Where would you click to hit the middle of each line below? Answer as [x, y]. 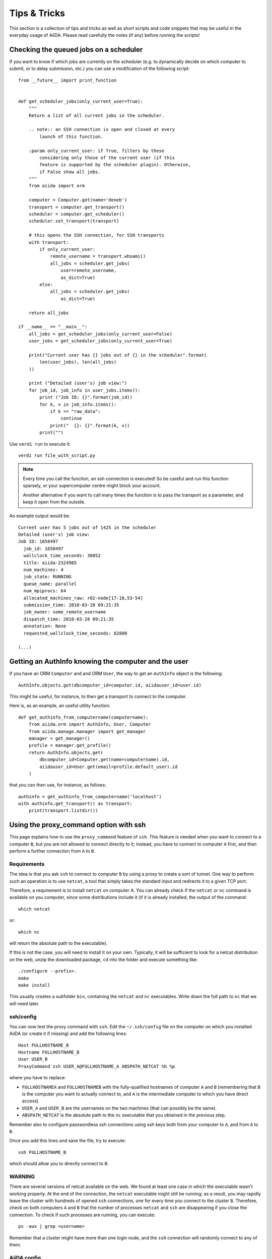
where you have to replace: [38, 1078]
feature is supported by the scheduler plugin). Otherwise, [115, 165]
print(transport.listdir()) [63, 811]
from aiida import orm [57, 186]
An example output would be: [40, 516]
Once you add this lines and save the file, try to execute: [67, 1141]
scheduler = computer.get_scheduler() [77, 214]
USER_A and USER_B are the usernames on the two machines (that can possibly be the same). [119, 1108]
